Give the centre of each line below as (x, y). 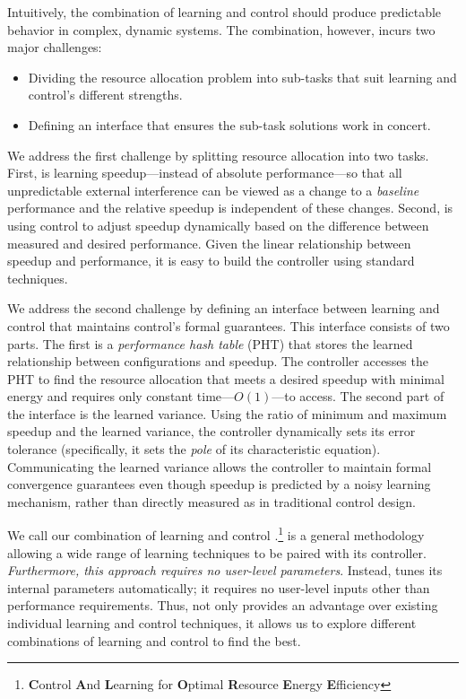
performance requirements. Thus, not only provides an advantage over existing (223, 605)
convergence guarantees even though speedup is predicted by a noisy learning (219, 484)
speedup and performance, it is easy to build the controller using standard (211, 261)
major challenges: (55, 47)
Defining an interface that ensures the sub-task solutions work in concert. (229, 124)
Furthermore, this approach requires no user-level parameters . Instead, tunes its (225, 570)
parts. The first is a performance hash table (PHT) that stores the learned (210, 343)
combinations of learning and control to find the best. (154, 640)
